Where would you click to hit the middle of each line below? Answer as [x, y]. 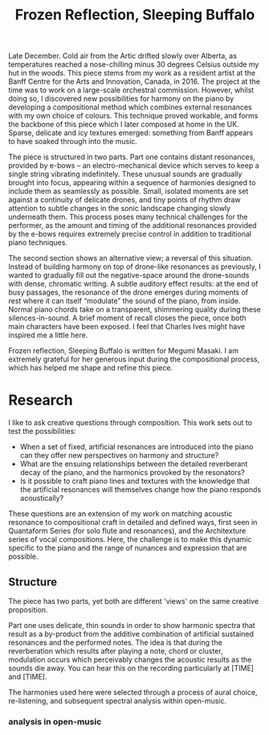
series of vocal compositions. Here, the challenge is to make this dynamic [130, 539]
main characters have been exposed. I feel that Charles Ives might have [127, 327]
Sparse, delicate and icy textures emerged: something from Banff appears [131, 133]
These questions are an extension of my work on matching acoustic [120, 514]
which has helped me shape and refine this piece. [91, 368]
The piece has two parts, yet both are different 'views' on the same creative [134, 601]
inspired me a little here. [48, 335]
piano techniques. [38, 242]
